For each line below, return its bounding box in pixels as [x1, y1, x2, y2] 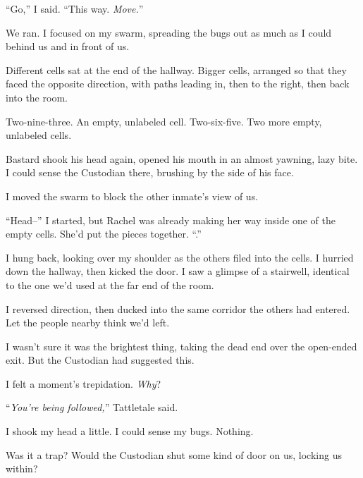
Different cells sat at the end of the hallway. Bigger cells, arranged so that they [6, 62, 347, 77]
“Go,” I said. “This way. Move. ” [6, 1, 144, 16]
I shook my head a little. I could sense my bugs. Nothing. [6, 424, 254, 439]
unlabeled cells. [6, 128, 72, 142]
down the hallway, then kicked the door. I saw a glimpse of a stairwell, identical [6, 264, 350, 278]
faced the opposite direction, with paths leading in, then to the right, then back [6, 76, 350, 91]
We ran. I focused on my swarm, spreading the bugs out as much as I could [6, 25, 332, 39]
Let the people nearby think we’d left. [6, 315, 170, 330]
